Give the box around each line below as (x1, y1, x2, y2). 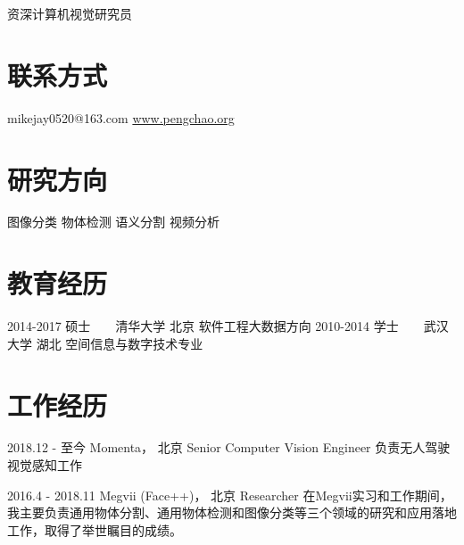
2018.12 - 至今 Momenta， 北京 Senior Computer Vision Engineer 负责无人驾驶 (7, 438, 451, 457)
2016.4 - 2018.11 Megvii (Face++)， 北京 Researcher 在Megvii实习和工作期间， (7, 485, 452, 504)
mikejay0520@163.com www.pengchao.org (7, 108, 235, 127)
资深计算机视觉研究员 (7, 4, 132, 22)
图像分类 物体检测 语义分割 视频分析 (7, 212, 220, 231)
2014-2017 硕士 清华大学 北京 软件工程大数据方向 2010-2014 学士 (7, 317, 399, 335)
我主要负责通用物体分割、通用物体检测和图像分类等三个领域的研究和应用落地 (7, 503, 457, 522)
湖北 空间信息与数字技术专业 (36, 334, 203, 352)
